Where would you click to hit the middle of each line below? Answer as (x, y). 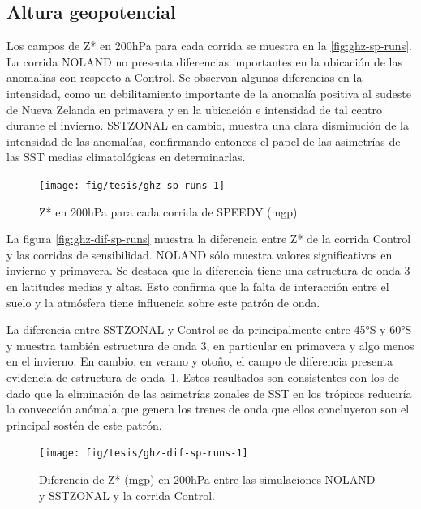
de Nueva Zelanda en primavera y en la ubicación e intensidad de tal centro (194, 109)
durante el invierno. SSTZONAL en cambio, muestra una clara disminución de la (208, 125)
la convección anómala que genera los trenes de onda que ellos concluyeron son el (208, 409)
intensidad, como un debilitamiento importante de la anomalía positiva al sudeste (209, 93)
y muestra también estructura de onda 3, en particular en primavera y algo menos (210, 345)
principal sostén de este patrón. (84, 424)
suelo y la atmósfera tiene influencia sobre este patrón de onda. (163, 302)
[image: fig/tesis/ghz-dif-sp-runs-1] (144, 453)
